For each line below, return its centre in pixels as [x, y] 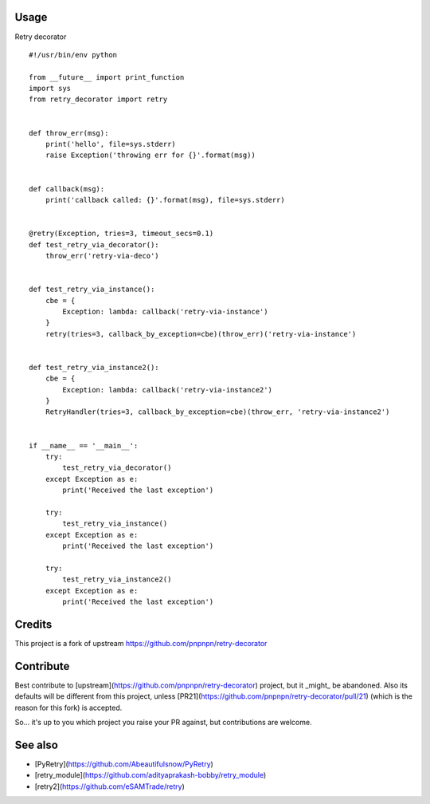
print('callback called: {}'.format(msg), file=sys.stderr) [165, 200]
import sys [50, 89]
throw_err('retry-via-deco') [102, 256]
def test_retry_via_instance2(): [94, 367]
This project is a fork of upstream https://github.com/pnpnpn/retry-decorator [141, 643]
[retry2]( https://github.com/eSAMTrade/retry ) [109, 786]
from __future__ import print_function [107, 77]
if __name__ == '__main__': [84, 445]
